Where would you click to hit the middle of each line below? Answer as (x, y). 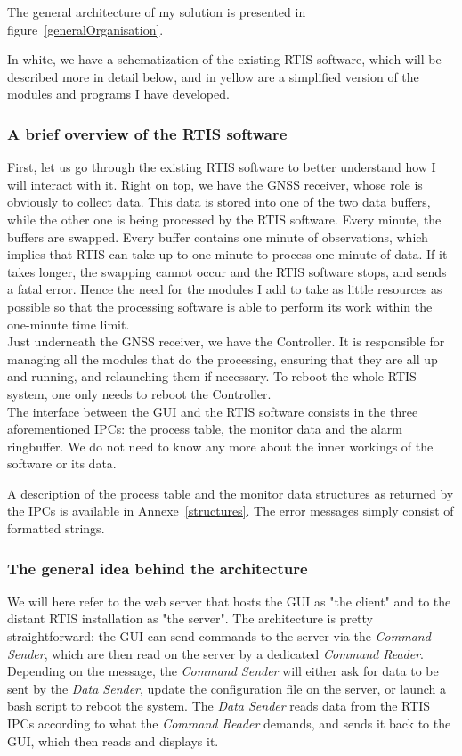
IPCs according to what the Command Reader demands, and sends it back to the (229, 723)
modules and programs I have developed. (118, 94)
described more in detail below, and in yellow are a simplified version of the (213, 76)
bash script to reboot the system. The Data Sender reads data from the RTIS (219, 706)
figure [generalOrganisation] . (85, 29)
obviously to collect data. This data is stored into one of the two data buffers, (219, 202)
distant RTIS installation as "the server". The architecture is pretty (190, 618)
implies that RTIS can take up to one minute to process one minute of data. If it (227, 254)
